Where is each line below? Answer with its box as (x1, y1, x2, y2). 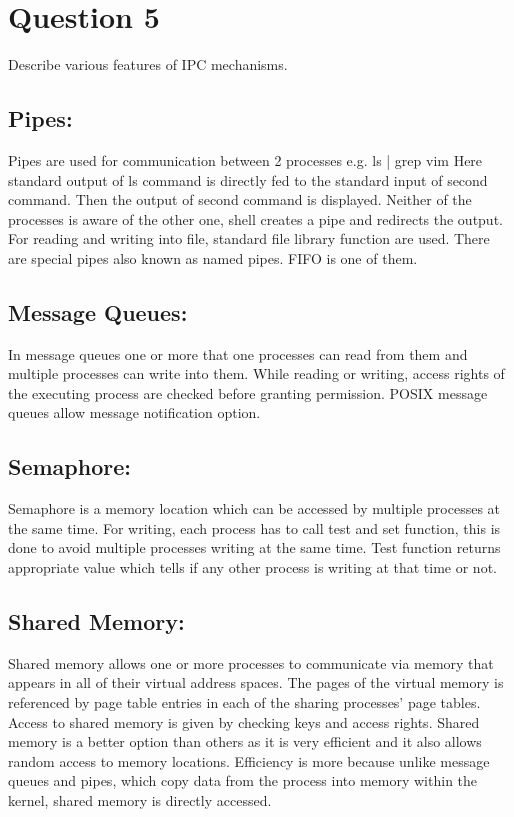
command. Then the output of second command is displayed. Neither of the (8, 189, 472, 210)
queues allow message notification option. (8, 402, 261, 423)
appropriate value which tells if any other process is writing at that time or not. (8, 557, 497, 578)
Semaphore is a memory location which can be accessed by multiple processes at (8, 498, 501, 519)
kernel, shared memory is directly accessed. (8, 790, 272, 810)
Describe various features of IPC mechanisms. (8, 54, 288, 75)
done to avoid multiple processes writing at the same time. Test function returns (8, 537, 501, 558)
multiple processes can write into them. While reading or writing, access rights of (8, 363, 505, 384)
